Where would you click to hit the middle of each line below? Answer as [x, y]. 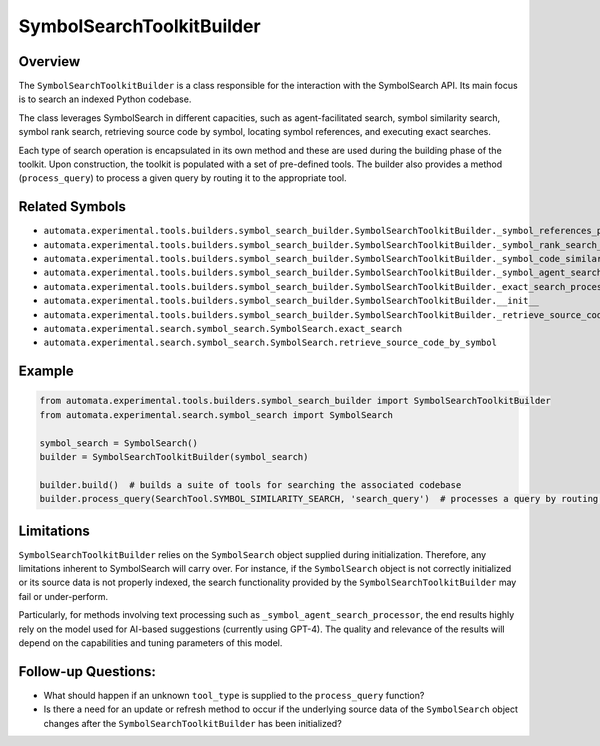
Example [46, 371]
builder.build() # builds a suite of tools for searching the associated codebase [250, 484]
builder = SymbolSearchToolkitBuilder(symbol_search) [174, 456]
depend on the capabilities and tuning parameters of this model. [150, 643]
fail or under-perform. [63, 596]
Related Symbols [72, 206]
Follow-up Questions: [87, 671]
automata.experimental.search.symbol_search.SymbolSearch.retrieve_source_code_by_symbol [270, 343]
